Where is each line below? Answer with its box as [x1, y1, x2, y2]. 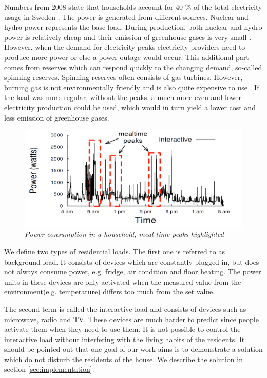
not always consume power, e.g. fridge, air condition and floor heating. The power [4, 266, 261, 277]
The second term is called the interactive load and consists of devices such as [4, 303, 246, 314]
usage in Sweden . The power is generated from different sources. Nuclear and [4, 11, 249, 22]
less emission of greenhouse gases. [4, 112, 109, 123]
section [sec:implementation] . [4, 364, 94, 374]
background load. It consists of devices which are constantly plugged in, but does [4, 256, 259, 267]
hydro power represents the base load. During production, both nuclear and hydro [4, 22, 262, 32]
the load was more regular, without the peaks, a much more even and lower [4, 92, 241, 103]
